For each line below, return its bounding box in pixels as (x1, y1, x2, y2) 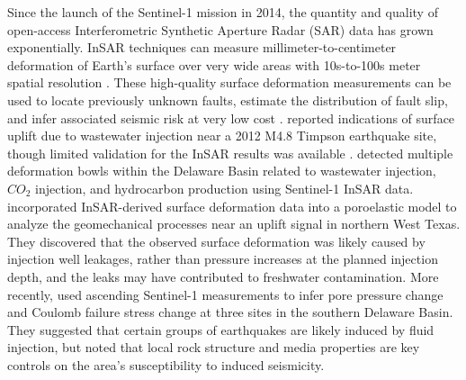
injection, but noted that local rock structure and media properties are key (7, 338, 420, 357)
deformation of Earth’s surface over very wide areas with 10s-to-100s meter (7, 55, 421, 74)
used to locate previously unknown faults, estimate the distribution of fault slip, (7, 90, 448, 109)
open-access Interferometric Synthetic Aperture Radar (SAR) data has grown (7, 20, 434, 39)
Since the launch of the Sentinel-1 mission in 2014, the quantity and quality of (7, 3, 438, 21)
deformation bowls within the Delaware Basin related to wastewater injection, (7, 161, 436, 180)
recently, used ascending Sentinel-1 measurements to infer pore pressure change (7, 285, 444, 303)
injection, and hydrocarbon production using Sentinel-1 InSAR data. (35, 178, 414, 197)
